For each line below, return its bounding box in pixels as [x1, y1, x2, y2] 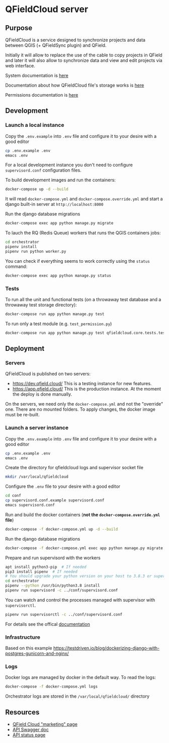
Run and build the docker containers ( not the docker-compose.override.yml [5, 511, 160, 517]
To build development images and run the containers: [5, 177, 116, 183]
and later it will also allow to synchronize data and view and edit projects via [5, 57, 162, 63]
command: [5, 263, 28, 269]
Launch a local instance [5, 122, 64, 129]
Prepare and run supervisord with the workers [5, 555, 101, 561]
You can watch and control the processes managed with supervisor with [5, 597, 155, 603]
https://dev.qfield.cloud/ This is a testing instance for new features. [12, 381, 152, 387]
